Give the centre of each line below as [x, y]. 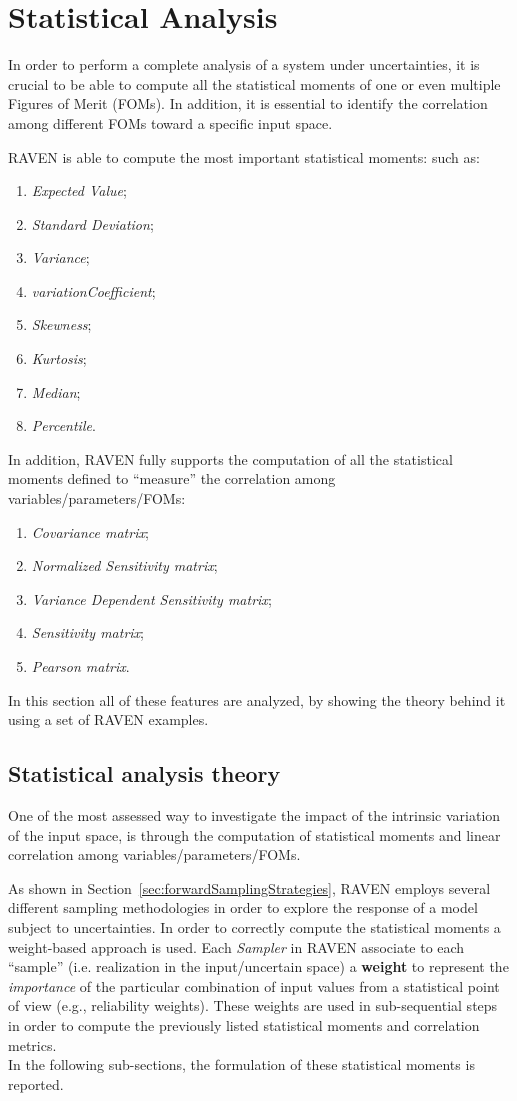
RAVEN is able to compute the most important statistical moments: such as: [244, 156]
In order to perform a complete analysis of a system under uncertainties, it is [244, 64]
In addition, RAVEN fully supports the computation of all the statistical [230, 458]
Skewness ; [61, 324]
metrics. [32, 1044]
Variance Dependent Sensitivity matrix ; [151, 598]
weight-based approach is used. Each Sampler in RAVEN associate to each [236, 946]
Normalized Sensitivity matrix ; [124, 565]
